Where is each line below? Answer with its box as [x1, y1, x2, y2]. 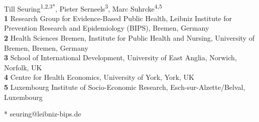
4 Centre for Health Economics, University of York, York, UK [4, 72, 194, 82]
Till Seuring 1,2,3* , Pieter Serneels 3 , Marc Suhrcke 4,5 [4, 2, 162, 14]
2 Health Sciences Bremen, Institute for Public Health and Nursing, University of [4, 33, 254, 43]
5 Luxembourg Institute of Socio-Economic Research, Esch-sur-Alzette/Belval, [4, 82, 245, 92]
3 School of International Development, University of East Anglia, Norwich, [4, 52, 237, 63]
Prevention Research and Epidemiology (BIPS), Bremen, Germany [4, 23, 209, 33]
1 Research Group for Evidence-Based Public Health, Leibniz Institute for [4, 13, 232, 23]
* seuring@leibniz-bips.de [4, 108, 81, 119]
